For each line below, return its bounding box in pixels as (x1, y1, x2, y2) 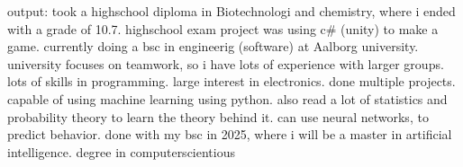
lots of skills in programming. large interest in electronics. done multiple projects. (7, 72, 456, 91)
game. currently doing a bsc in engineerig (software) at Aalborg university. (7, 37, 419, 56)
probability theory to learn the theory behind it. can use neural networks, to (7, 107, 429, 126)
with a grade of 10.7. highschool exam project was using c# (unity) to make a (7, 19, 439, 38)
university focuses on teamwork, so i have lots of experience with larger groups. (7, 54, 444, 73)
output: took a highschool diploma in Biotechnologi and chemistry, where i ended (7, 2, 456, 20)
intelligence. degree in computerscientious (7, 142, 235, 161)
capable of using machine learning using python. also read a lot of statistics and (7, 89, 448, 108)
